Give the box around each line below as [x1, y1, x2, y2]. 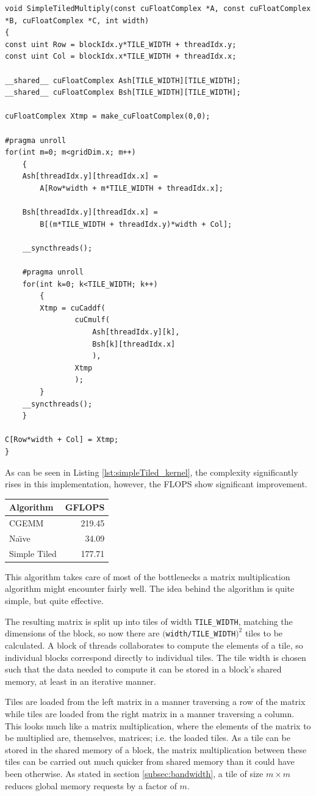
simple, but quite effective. [5, 594, 104, 607]
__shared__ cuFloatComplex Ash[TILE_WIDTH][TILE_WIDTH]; [5, 76, 241, 85]
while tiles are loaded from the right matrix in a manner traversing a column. [5, 707, 295, 720]
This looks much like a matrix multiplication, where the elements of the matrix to [5, 719, 311, 732]
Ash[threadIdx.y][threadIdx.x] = [22, 172, 158, 181]
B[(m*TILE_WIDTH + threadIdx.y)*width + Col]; [40, 219, 232, 229]
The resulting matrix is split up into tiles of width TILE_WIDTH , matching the [5, 614, 293, 627]
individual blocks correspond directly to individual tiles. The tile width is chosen [5, 650, 306, 663]
